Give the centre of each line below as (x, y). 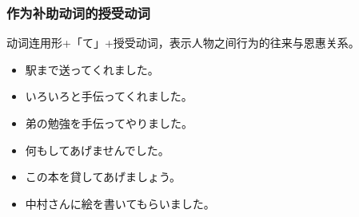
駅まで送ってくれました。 (92, 69)
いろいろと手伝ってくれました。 (109, 96)
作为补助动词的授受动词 (78, 12)
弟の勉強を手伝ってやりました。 (109, 123)
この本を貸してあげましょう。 (103, 177)
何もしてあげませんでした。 (97, 150)
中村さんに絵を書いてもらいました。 (120, 203)
